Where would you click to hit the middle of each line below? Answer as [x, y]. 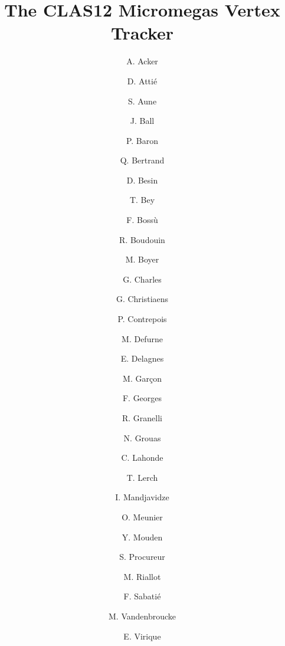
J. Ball [142, 121]
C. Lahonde [142, 458]
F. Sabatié [142, 596]
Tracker [142, 33]
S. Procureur [142, 557]
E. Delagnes [142, 358]
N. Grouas [142, 437]
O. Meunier [142, 517]
